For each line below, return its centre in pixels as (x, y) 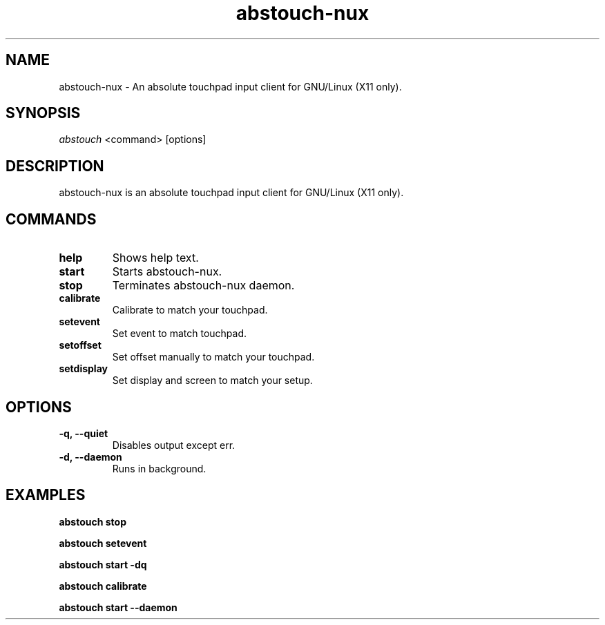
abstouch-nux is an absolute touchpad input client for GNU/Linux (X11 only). (231, 193)
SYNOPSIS (43, 113)
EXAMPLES (46, 495)
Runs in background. (159, 468)
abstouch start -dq (103, 564)
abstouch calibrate (103, 586)
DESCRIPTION (55, 166)
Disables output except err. (174, 445)
